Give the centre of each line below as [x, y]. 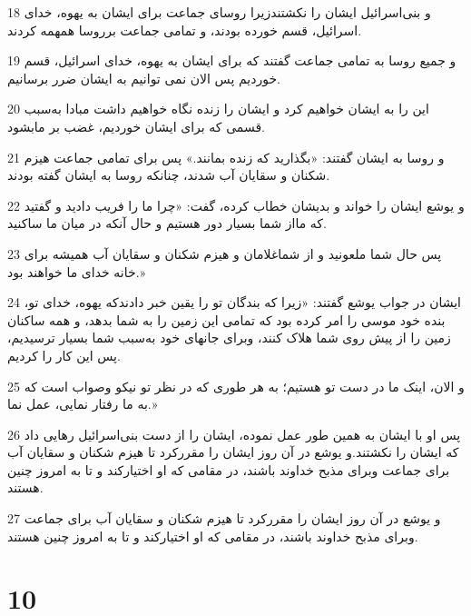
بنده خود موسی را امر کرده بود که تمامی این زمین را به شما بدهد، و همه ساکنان [226, 319]
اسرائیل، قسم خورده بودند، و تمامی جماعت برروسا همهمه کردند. [185, 30]
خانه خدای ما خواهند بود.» [77, 271]
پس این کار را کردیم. [64, 355]
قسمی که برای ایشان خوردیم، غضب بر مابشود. [137, 126]
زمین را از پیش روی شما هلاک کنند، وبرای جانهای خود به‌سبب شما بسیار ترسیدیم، [229, 338]
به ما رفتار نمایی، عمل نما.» [83, 404]
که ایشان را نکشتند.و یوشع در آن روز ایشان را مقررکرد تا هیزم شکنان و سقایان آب [233, 452]
